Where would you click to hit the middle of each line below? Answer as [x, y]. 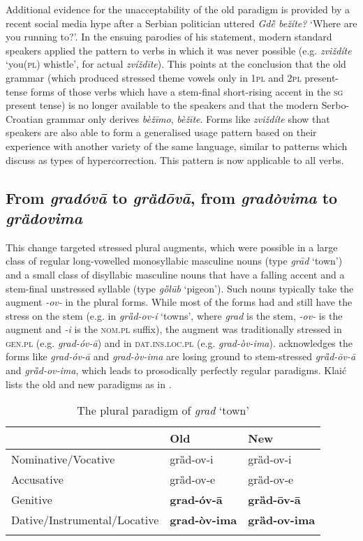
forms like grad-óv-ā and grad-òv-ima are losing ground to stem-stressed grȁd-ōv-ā [181, 356]
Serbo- [335, 105]
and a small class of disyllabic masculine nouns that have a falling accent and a [175, 274]
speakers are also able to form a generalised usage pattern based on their [161, 132]
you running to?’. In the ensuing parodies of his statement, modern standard [169, 37]
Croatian [24, 118]
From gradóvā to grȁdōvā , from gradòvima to [172, 197]
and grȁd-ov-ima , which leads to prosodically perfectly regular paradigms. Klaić [176, 370]
